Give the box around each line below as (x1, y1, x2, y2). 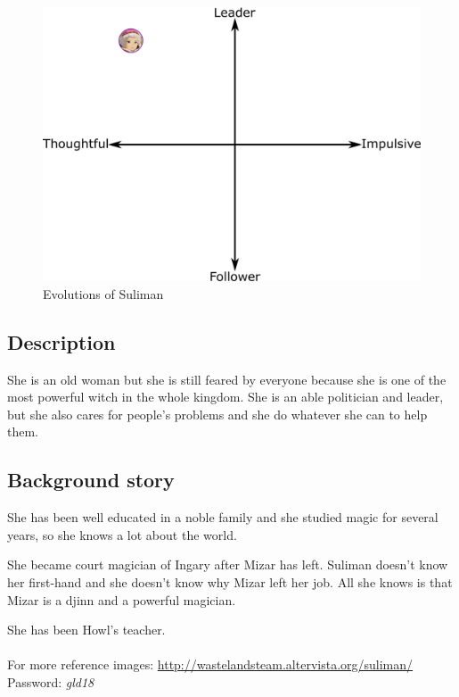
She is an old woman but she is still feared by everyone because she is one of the (7, 369, 447, 388)
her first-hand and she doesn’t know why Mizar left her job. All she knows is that (7, 572, 453, 591)
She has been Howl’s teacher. (7, 620, 166, 639)
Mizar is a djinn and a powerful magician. (7, 590, 236, 609)
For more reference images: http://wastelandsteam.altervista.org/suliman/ (7, 655, 414, 674)
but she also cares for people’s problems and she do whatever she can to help (7, 404, 428, 423)
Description (7, 328, 116, 355)
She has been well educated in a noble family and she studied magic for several (7, 508, 439, 527)
